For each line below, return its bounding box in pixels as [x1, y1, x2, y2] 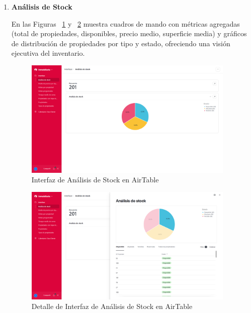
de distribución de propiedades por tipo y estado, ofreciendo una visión [11, 38, 230, 48]
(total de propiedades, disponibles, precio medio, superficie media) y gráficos [11, 28, 247, 39]
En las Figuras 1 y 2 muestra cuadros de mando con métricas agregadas [11, 18, 240, 29]
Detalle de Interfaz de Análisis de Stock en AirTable [31, 301, 193, 311]
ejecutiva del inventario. [11, 48, 85, 58]
